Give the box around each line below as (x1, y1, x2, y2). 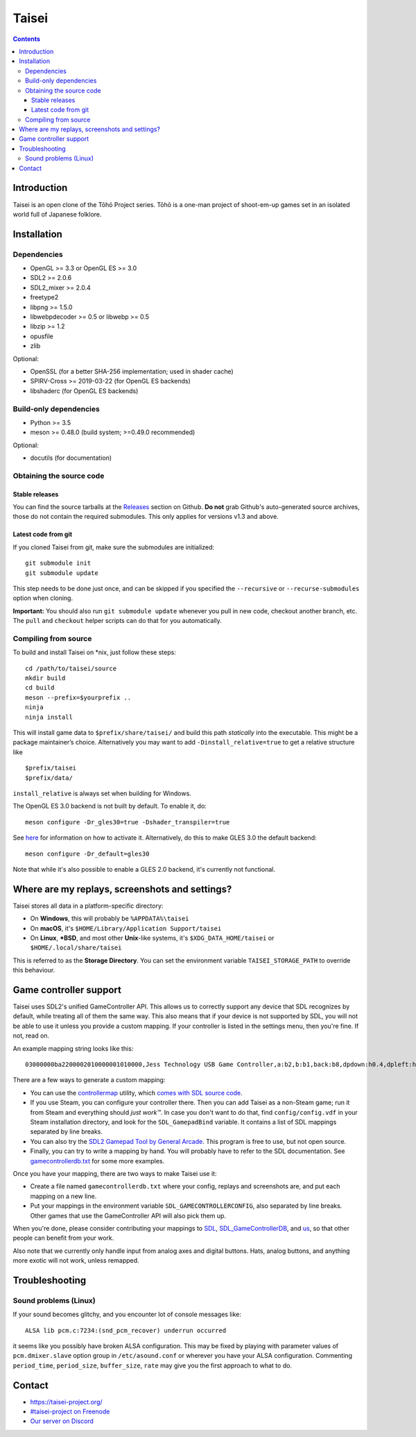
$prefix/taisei (25, 764, 77, 772)
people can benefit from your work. (12, 1234, 114, 1243)
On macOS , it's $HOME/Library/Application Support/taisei (30, 924, 222, 932)
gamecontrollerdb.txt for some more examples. (30, 1156, 165, 1165)
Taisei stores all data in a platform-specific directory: (12, 902, 164, 910)
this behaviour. (12, 966, 55, 974)
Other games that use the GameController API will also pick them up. (30, 1211, 227, 1220)
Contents (12, 35, 41, 43)
